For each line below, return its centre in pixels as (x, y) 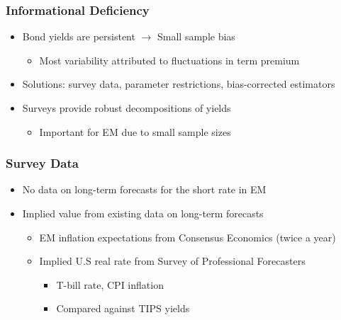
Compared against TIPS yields (123, 308)
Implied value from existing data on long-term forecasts (143, 213)
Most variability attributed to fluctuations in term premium (169, 60)
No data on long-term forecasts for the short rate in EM (144, 189)
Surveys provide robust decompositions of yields (127, 108)
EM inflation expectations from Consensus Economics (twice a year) (188, 237)
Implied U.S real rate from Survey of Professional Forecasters (172, 261)
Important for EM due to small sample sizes (135, 131)
